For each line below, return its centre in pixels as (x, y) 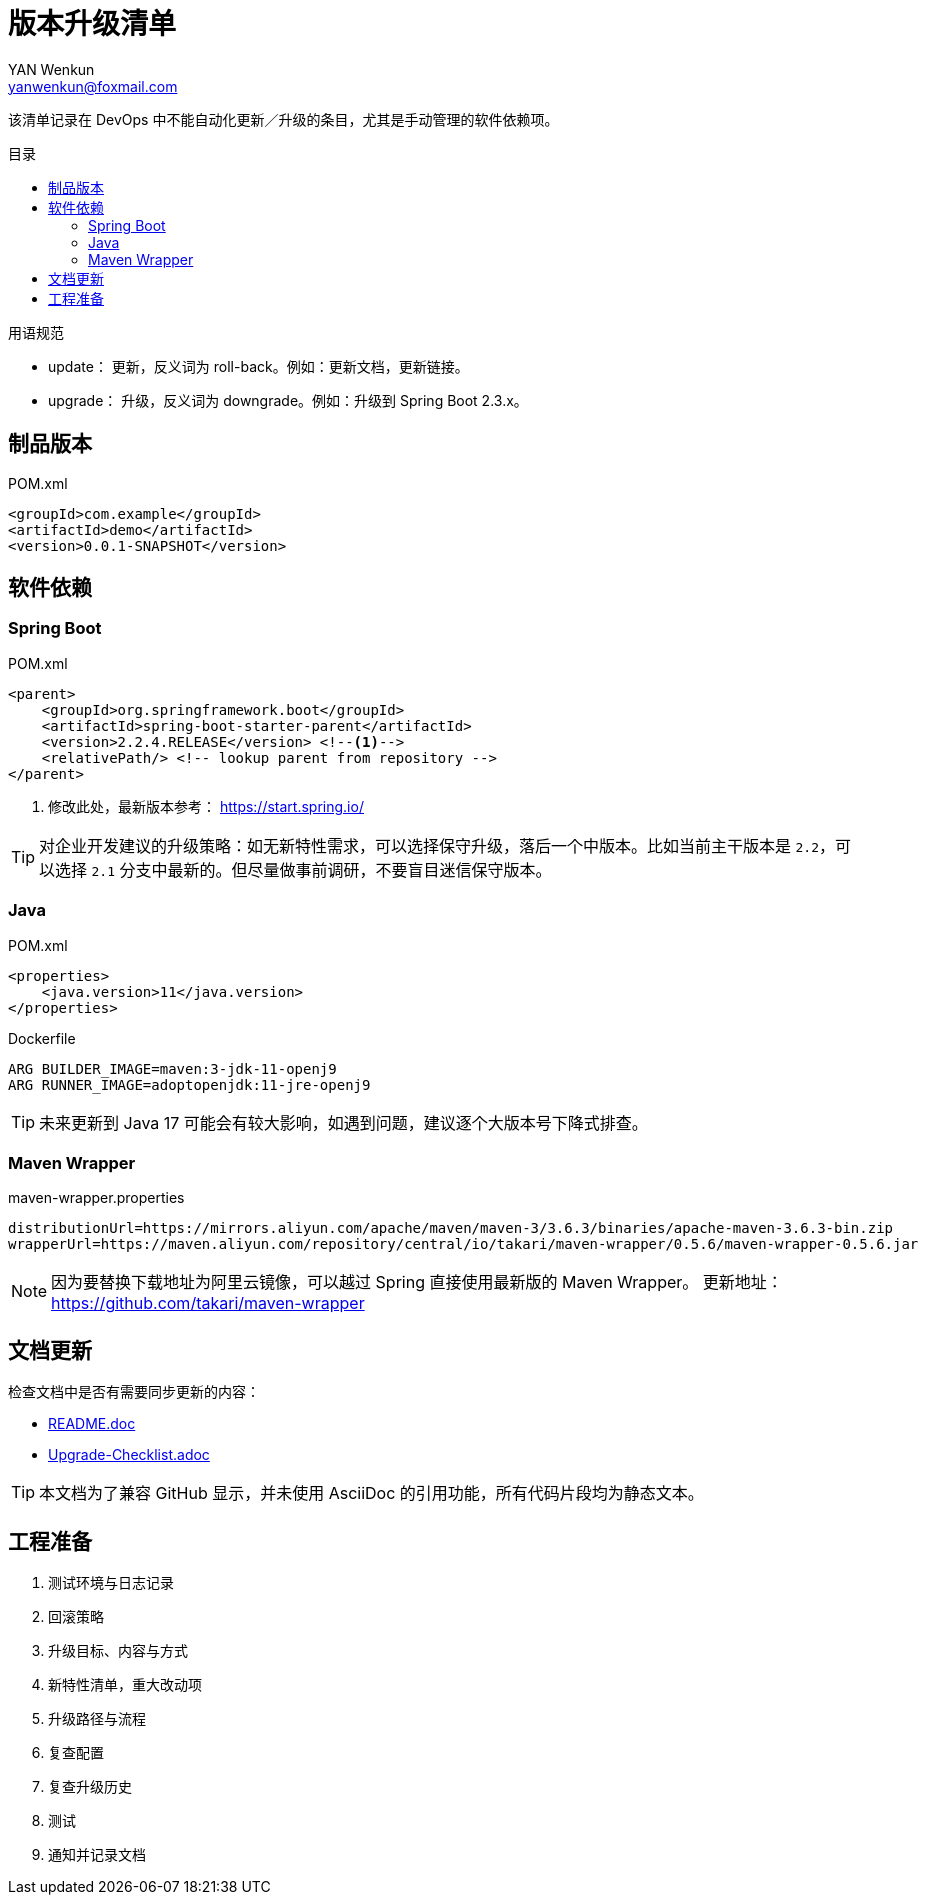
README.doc (92, 1424)
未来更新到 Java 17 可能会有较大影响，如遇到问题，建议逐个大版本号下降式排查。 (343, 1122)
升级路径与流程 (97, 1718)
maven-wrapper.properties (96, 1198)
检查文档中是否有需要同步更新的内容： (134, 1392)
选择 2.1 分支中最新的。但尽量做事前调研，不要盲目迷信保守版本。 (303, 869)
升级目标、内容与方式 (118, 1650)
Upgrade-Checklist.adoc (129, 1455)
